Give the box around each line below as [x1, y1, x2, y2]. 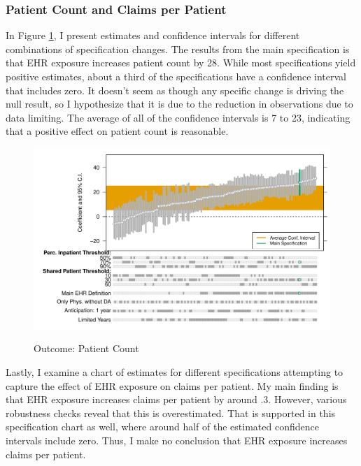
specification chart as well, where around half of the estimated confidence [6, 419, 319, 434]
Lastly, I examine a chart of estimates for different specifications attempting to [6, 364, 344, 379]
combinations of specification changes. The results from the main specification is [6, 41, 350, 56]
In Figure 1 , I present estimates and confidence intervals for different [6, 28, 300, 43]
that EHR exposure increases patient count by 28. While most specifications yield [6, 55, 356, 70]
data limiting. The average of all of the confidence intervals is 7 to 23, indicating [6, 110, 351, 124]
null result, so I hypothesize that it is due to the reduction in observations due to [6, 96, 353, 111]
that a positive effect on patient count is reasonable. [6, 124, 229, 138]
